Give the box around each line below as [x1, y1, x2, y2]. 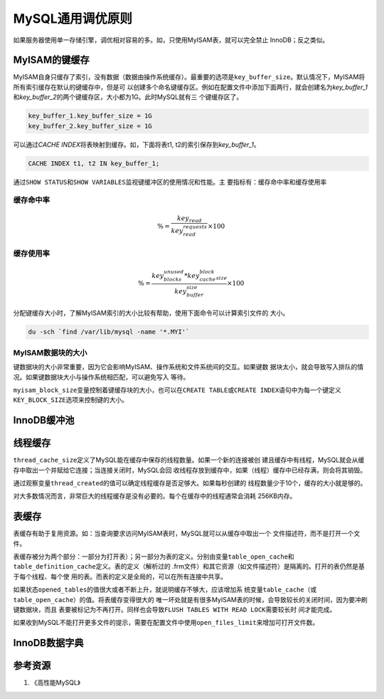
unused [164, 269, 184, 276]
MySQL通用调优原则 [13, 11, 133, 26]
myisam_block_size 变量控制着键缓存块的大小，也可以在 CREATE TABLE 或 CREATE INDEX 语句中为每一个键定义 [13, 385, 341, 394]
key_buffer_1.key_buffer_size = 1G [28, 112, 152, 120]
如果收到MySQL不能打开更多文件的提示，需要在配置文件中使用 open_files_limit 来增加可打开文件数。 [13, 618, 319, 627]
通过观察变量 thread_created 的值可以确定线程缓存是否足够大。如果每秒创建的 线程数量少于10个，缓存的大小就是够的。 [13, 479, 367, 487]
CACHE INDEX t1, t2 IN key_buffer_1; [28, 159, 160, 167]
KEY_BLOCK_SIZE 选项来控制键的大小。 [13, 395, 129, 404]
